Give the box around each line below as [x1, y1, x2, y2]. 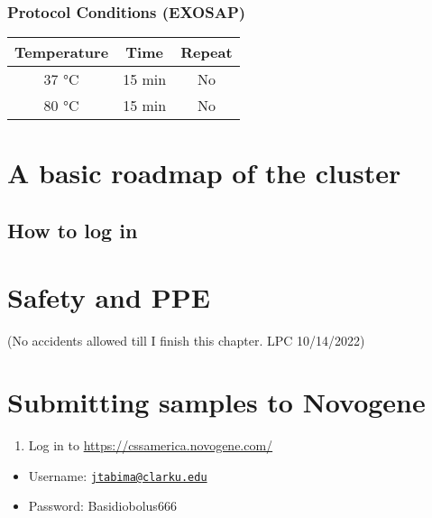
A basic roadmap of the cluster [7, 154, 401, 191]
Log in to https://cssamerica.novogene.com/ [28, 436, 273, 455]
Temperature [14, 42, 109, 63]
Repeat [180, 42, 233, 63]
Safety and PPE [7, 278, 210, 315]
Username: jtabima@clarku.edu [28, 466, 207, 485]
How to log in [7, 216, 138, 244]
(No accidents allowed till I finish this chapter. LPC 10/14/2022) [7, 330, 365, 349]
